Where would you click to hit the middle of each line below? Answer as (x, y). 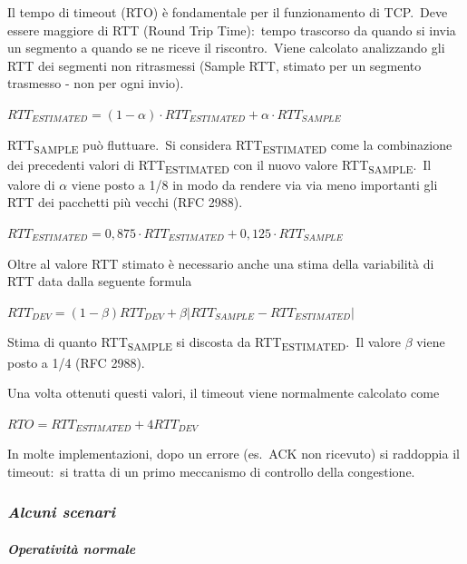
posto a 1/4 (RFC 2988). (76, 362)
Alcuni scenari (62, 512)
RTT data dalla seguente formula (100, 281)
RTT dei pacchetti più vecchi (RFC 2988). (125, 202)
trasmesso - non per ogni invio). (96, 83)
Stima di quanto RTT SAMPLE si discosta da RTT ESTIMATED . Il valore (204, 343)
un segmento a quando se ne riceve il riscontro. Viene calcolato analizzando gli (226, 48)
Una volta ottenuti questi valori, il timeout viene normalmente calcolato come (224, 393)
